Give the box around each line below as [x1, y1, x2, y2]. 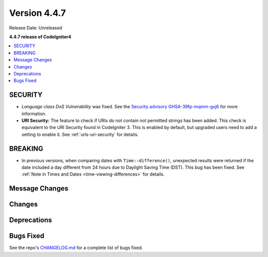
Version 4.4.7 [9, 7, 67, 18]
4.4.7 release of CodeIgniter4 [9, 34, 71, 40]
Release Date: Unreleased [9, 25, 63, 31]
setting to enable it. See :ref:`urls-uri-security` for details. [21, 131, 139, 137]
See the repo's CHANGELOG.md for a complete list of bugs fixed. [9, 245, 143, 251]
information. [21, 111, 47, 117]
